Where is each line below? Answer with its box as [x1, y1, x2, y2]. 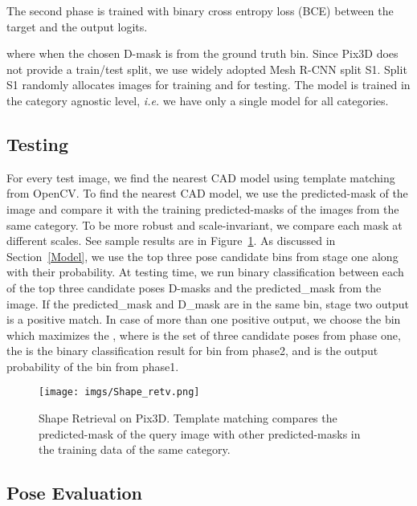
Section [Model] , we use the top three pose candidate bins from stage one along [6, 247, 399, 264]
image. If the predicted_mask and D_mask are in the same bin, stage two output [6, 295, 410, 312]
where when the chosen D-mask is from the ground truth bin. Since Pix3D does [6, 45, 399, 62]
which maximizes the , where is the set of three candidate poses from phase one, [6, 326, 401, 343]
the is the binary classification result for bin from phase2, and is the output [6, 342, 378, 359]
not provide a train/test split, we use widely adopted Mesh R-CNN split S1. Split [6, 60, 407, 77]
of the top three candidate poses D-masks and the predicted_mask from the [6, 279, 382, 296]
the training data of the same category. [39, 441, 231, 458]
